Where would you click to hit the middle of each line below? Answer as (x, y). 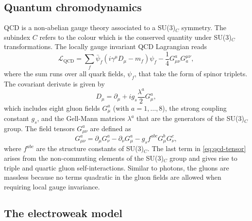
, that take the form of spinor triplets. (191, 73)
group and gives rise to (203, 158)
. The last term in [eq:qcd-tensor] (197, 148)
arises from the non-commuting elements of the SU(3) (84, 158)
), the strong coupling (194, 108)
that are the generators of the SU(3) (190, 118)
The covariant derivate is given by (54, 83)
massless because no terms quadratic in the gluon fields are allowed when (113, 177)
